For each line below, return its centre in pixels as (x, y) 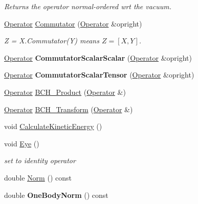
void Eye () (22, 143)
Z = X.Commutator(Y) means (52, 41)
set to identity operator (40, 160)
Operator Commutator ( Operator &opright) (73, 23)
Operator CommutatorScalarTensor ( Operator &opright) (99, 75)
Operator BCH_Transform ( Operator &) (69, 109)
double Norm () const (38, 177)
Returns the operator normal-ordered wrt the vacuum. (88, 6)
